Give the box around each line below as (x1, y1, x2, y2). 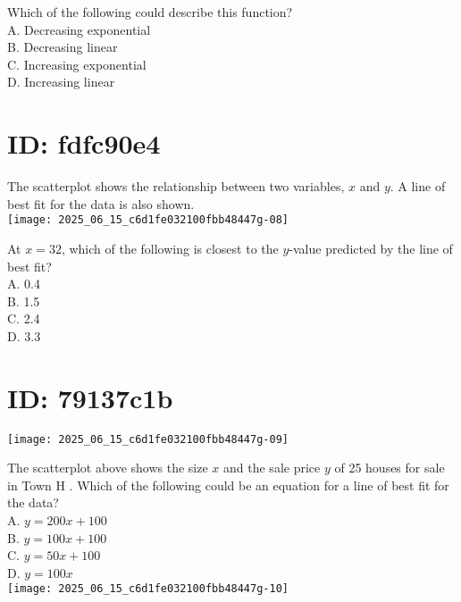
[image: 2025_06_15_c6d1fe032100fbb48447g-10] (7, 582, 289, 596)
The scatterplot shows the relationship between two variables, (7, 177, 345, 196)
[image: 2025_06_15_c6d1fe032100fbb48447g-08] (7, 213, 289, 227)
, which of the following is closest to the (61, 238, 279, 257)
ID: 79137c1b (7, 379, 173, 415)
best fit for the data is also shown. (7, 194, 195, 213)
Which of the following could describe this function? (7, 3, 293, 21)
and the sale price (223, 458, 321, 477)
